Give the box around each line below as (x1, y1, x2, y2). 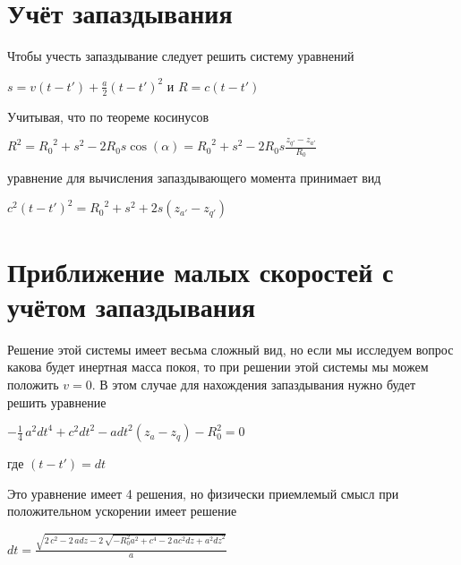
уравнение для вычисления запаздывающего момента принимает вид (7, 168, 381, 187)
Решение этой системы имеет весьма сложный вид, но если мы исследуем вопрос (7, 339, 454, 358)
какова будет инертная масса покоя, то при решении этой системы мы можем (7, 357, 429, 376)
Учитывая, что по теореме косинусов (7, 107, 209, 125)
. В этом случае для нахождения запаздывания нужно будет (91, 374, 416, 393)
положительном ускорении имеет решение (7, 501, 237, 520)
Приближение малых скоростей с (7, 253, 394, 289)
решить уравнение (7, 392, 107, 411)
